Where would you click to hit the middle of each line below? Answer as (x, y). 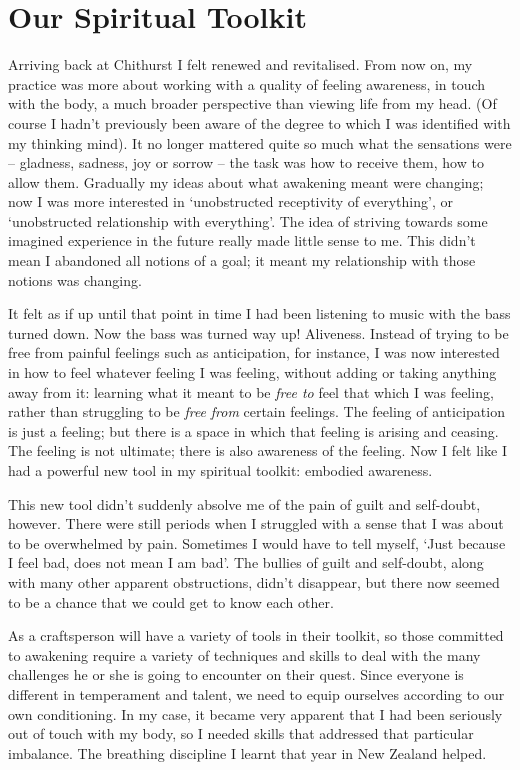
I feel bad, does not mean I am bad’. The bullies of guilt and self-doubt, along (246, 562)
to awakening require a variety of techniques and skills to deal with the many (244, 654)
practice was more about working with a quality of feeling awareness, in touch (247, 83)
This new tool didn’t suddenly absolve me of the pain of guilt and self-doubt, (244, 503)
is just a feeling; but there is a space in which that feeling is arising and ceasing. (253, 430)
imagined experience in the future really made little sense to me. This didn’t (242, 240)
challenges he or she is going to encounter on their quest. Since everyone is (236, 674)
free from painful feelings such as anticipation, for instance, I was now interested (254, 352)
